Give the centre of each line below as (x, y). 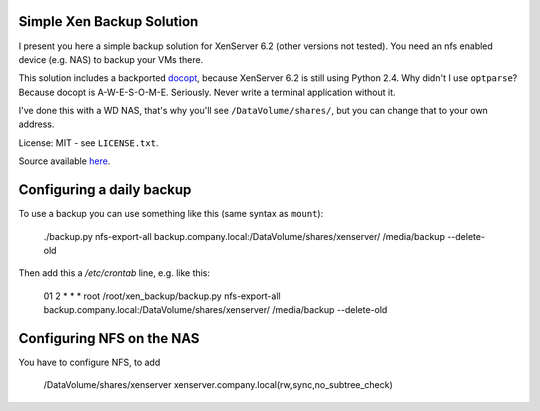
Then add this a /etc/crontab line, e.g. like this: (114, 273)
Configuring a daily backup (105, 190)
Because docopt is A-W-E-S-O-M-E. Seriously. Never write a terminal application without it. (207, 92)
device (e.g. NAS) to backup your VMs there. (111, 59)
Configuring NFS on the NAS (109, 338)
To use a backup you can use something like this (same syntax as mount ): (171, 214)
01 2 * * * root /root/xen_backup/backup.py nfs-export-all (162, 296)
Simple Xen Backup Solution (108, 21)
